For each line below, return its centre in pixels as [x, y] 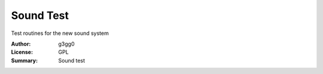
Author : [21, 44]
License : [22, 52]
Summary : [25, 60]
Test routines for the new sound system [60, 33]
